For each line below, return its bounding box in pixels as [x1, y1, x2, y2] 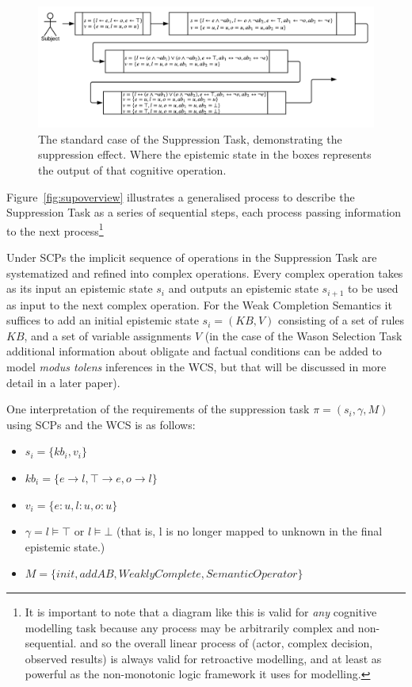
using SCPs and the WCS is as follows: [6, 416, 196, 432]
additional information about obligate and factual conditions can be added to [6, 343, 382, 359]
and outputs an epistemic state [168, 280, 319, 297]
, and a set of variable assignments [24, 327, 192, 343]
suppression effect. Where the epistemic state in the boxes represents [38, 146, 372, 163]
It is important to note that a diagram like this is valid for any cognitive [25, 603, 377, 620]
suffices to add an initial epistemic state [6, 312, 199, 328]
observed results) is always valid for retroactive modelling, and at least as [25, 650, 382, 666]
